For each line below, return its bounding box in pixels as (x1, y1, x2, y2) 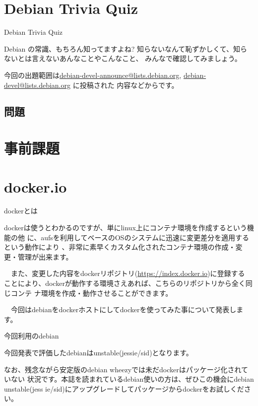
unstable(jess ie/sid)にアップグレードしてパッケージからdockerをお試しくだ (4, 383, 244, 394)
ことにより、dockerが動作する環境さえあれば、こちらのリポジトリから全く (4, 277, 246, 288)
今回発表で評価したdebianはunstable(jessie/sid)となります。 (4, 347, 193, 357)
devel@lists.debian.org (4, 79, 70, 90)
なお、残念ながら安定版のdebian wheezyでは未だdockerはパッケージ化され (4, 364, 242, 374)
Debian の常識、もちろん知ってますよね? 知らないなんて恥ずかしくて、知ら (4, 43, 248, 54)
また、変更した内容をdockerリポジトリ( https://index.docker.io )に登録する (10, 268, 245, 278)
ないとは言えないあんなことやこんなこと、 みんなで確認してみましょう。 (4, 53, 242, 64)
